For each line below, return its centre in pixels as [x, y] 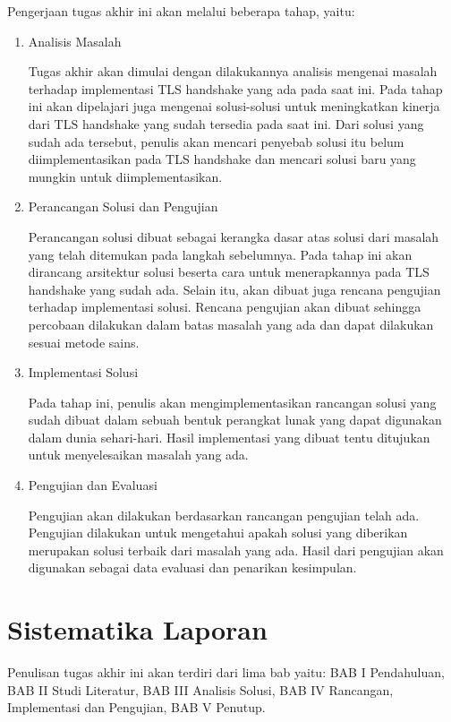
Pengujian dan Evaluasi [93, 485]
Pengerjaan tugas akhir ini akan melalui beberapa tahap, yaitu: [181, 11]
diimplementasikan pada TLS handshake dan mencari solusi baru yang [222, 159]
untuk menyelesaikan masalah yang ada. [138, 455]
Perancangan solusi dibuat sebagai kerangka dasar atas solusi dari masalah [234, 236]
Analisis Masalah [75, 41]
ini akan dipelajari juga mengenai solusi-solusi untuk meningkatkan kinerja [234, 106]
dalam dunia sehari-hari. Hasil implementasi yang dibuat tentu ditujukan [229, 437]
